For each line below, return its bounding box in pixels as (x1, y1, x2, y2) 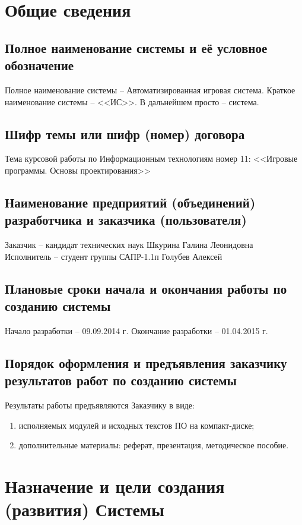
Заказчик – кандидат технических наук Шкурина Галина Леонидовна (5, 238, 253, 251)
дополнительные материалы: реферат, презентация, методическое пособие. (18, 439, 289, 451)
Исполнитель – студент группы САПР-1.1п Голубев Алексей (5, 250, 222, 262)
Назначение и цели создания (5, 474, 225, 498)
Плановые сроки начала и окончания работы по (5, 279, 287, 297)
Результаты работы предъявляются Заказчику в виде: (5, 399, 195, 411)
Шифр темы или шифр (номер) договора (5, 124, 245, 143)
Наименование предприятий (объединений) (5, 193, 256, 211)
